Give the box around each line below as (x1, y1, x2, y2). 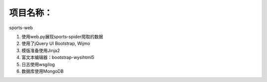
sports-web (9, 25, 33, 31)
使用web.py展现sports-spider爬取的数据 (21, 34, 103, 40)
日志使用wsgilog (21, 61, 55, 67)
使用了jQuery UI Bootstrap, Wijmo (21, 41, 90, 46)
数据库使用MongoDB (21, 68, 64, 74)
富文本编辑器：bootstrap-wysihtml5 (21, 54, 94, 60)
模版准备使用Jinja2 (21, 47, 60, 53)
